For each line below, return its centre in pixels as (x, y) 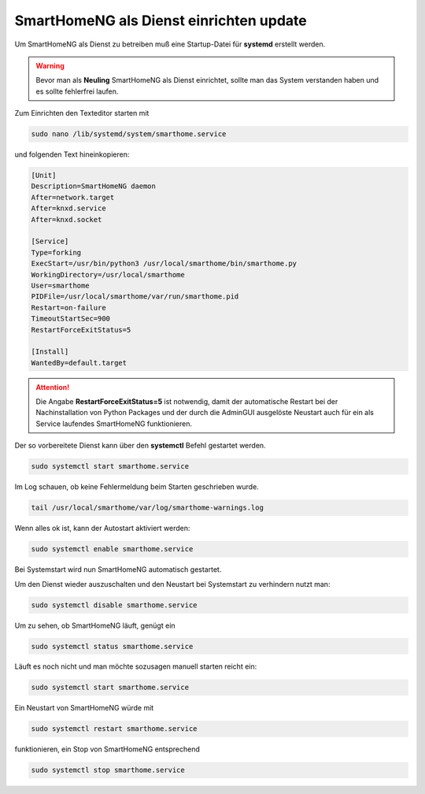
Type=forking (56, 252)
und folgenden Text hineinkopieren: (72, 154)
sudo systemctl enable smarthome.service (112, 549)
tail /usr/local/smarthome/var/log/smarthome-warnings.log (147, 508)
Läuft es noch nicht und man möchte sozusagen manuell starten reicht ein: (136, 666)
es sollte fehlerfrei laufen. (77, 91)
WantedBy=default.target (79, 363)
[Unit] (44, 176)
